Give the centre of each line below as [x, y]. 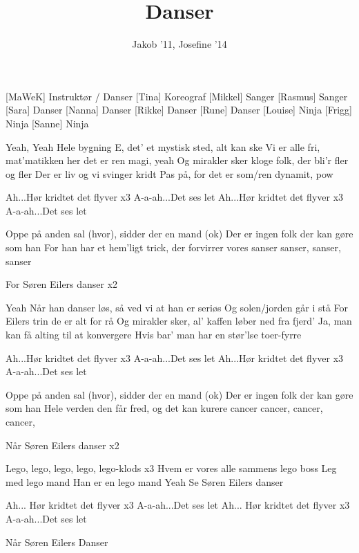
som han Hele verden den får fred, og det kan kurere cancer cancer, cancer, [164, 408]
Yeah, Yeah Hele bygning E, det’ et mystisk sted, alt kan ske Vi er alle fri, [163, 146]
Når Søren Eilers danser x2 [62, 445]
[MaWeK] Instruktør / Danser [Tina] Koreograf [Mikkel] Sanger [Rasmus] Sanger [177, 96]
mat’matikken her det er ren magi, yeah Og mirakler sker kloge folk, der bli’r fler [177, 160]
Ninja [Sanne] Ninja [47, 123]
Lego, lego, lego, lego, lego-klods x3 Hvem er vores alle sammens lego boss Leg [171, 468]
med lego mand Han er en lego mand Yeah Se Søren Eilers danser [145, 481]
